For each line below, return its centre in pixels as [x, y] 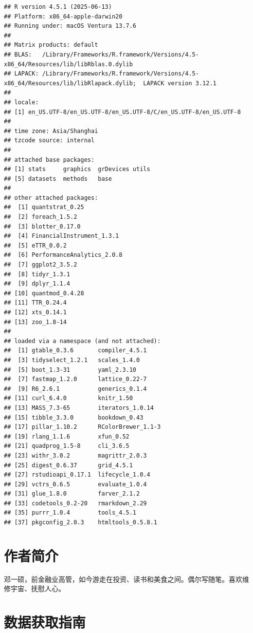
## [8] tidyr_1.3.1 [37, 274]
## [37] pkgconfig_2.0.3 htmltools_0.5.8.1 [81, 523]
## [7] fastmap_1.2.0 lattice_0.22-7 [75, 379]
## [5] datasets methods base [58, 179]
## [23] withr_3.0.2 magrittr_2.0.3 [75, 455]
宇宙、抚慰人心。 [38, 588]
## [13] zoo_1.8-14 [35, 322]
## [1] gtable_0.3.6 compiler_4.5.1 [75, 351]
